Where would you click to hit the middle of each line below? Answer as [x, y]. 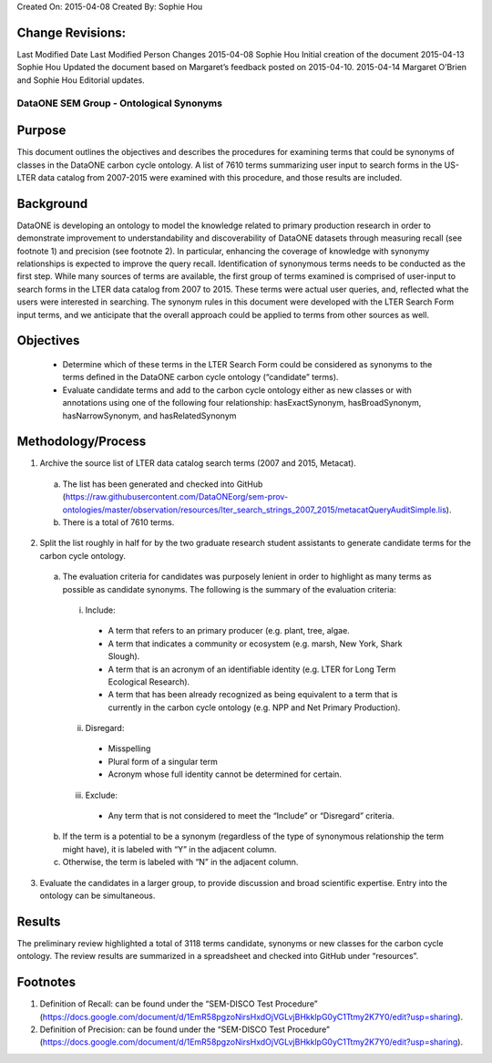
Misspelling [129, 748]
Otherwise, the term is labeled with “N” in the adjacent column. [180, 862]
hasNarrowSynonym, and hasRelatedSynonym [149, 416]
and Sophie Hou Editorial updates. [81, 80]
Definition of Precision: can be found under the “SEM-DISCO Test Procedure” [184, 1029]
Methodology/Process [82, 442]
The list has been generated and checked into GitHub [163, 484]
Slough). [124, 656]
